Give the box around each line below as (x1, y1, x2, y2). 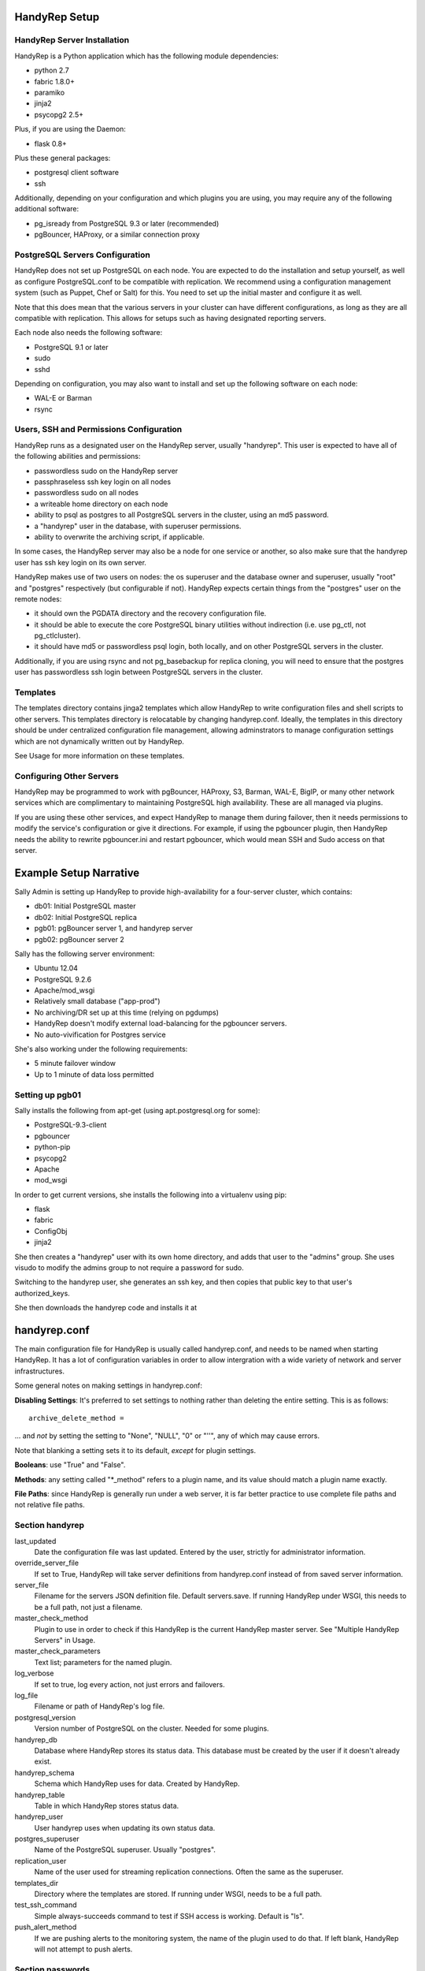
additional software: (14, 204, 79, 214)
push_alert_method (14, 1922, 77, 1932)
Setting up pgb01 (14, 1089, 82, 1100)
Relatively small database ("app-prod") (34, 997, 161, 1006)
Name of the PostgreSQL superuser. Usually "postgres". (34, 1845, 216, 1854)
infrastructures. (14, 1366, 65, 1376)
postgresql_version (14, 1712, 76, 1722)
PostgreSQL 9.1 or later (34, 342, 109, 352)
